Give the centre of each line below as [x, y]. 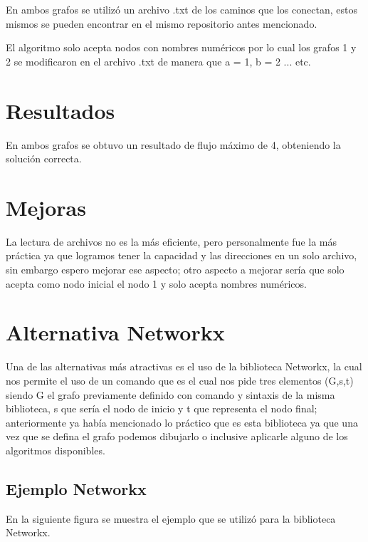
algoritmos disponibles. [56, 450]
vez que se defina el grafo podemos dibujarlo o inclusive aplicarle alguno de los [177, 436]
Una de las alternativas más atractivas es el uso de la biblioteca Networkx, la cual [184, 366]
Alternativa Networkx [115, 332]
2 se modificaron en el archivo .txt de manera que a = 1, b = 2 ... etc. [158, 61]
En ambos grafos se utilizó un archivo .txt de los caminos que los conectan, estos [182, 9]
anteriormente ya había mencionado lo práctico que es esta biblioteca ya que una [182, 422]
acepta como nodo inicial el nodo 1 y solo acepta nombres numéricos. [156, 283]
